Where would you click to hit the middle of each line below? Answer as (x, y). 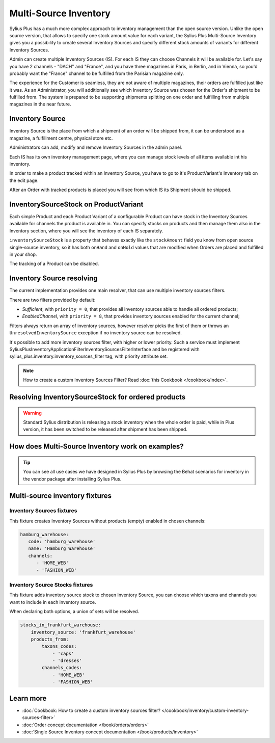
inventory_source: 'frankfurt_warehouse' (83, 632)
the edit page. (24, 180)
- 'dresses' (67, 661)
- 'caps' (63, 653)
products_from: (50, 639)
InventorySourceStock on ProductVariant (76, 204)
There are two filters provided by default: (52, 300)
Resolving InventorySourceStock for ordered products (98, 397)
